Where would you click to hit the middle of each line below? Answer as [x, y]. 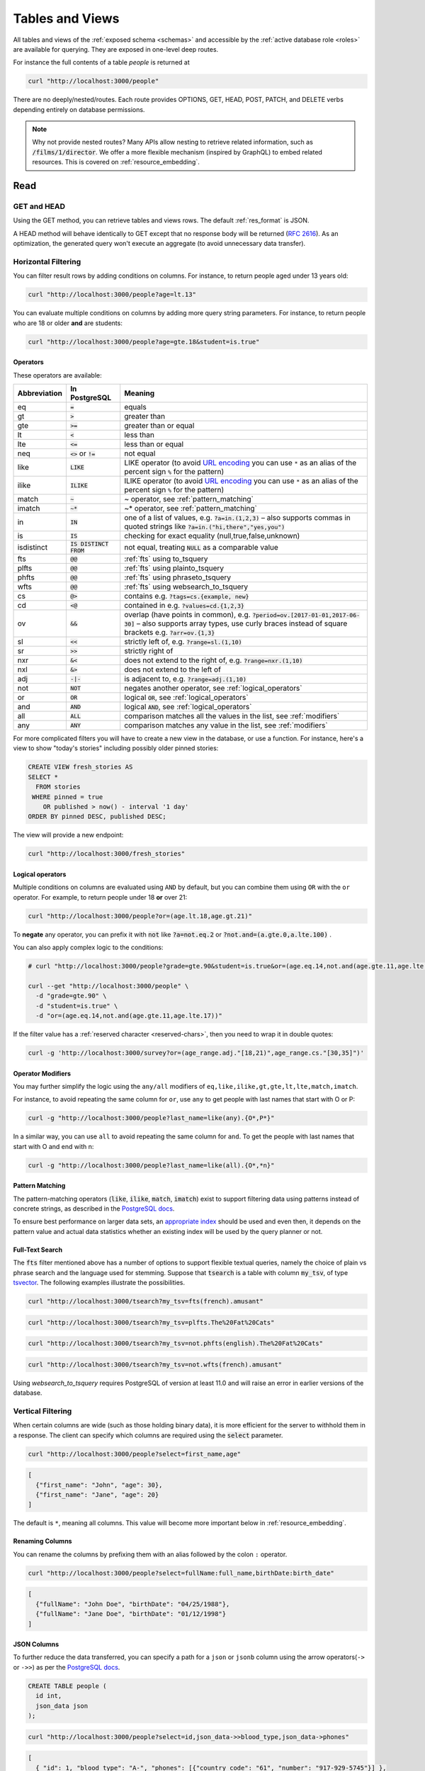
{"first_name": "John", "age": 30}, [99, 1485]
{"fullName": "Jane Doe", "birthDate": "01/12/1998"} [131, 1614]
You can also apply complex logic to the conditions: [88, 947]
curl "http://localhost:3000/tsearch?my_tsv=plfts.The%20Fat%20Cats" [151, 1322]
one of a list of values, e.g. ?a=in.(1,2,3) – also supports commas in [237, 518]
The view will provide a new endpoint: [68, 835]
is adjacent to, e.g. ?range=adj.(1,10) [186, 679]
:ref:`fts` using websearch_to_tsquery [186, 587]
